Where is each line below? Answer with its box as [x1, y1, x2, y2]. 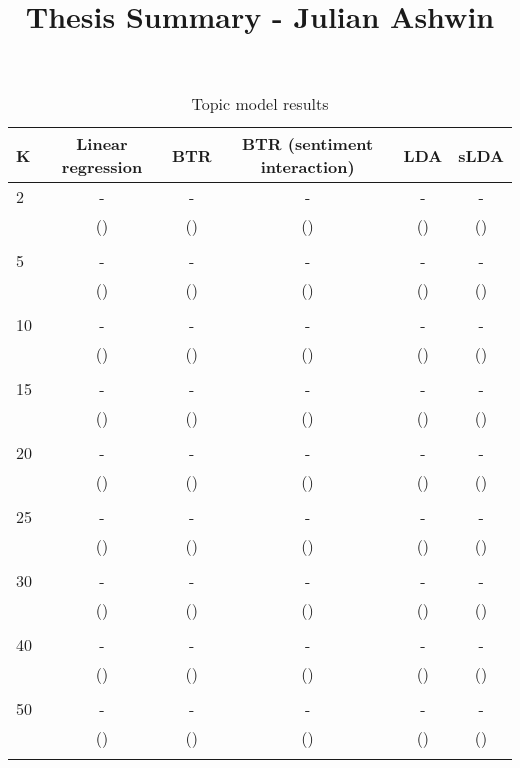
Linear [76, 132, 128, 156]
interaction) [260, 155, 355, 179]
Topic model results [191, 92, 329, 116]
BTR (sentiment [241, 132, 374, 156]
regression [61, 155, 143, 179]
